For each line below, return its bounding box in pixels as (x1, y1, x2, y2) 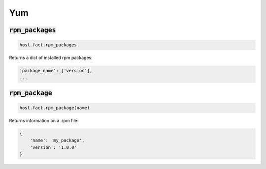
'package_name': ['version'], (19, 68, 93, 74)
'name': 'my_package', (30, 138, 85, 143)
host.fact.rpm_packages (19, 42, 77, 48)
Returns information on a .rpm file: (9, 118, 79, 124)
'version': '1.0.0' (30, 144, 77, 150)
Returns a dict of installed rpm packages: (9, 55, 93, 61)
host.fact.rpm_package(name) (19, 105, 90, 111)
